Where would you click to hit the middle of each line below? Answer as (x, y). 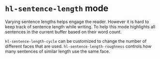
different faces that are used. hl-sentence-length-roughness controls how (78, 46)
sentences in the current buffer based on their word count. (63, 32)
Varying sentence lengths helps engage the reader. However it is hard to (77, 22)
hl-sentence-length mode (57, 8)
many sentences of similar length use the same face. (58, 51)
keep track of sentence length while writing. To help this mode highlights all (80, 26)
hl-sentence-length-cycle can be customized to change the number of (76, 41)
